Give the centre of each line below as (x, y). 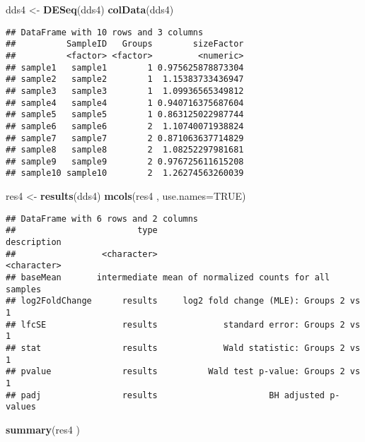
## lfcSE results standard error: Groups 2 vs (183, 324)
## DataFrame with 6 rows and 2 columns (102, 219)
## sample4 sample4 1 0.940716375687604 (125, 103)
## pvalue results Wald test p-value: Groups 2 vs (183, 372)
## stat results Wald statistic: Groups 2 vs (183, 348)
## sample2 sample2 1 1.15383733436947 (125, 79)
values (21, 407)
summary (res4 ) (43, 429)
